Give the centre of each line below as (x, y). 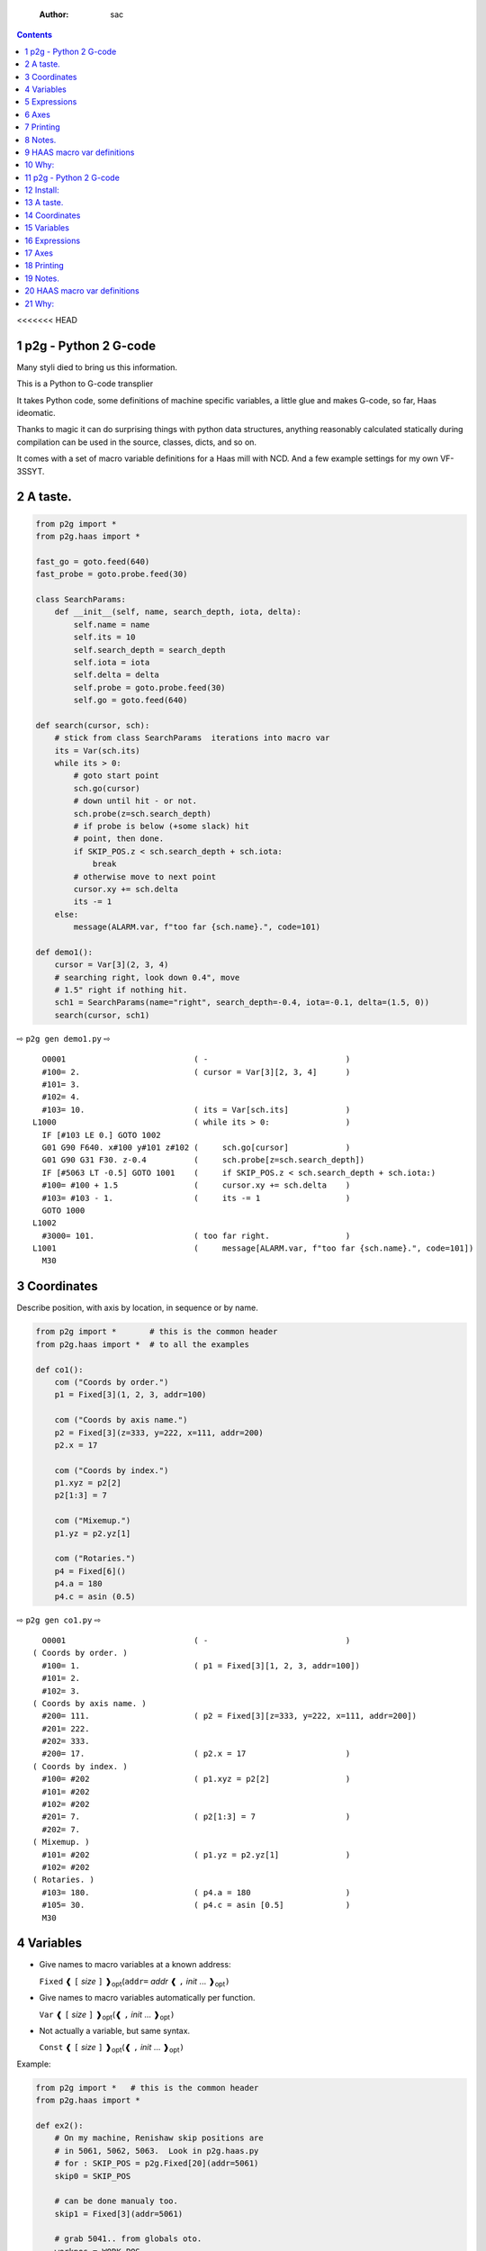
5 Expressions (51, 102)
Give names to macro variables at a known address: (135, 1965)
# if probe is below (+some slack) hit (161, 826)
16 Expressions (53, 240)
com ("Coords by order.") (112, 1382)
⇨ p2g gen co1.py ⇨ (59, 1620)
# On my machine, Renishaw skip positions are (159, 2138)
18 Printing (45, 266)
